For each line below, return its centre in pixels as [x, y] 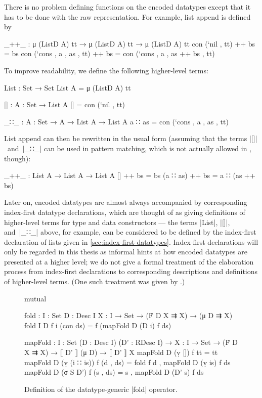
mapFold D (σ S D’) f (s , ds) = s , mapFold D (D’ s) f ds [114, 372]
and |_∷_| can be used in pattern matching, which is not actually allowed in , [129, 148]
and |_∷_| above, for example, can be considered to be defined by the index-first [130, 232]
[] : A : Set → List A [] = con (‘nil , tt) [65, 104]
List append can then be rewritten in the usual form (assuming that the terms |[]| [131, 138]
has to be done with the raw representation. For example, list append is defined [127, 16]
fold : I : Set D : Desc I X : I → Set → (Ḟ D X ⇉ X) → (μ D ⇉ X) [128, 315]
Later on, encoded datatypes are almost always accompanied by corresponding [126, 202]
